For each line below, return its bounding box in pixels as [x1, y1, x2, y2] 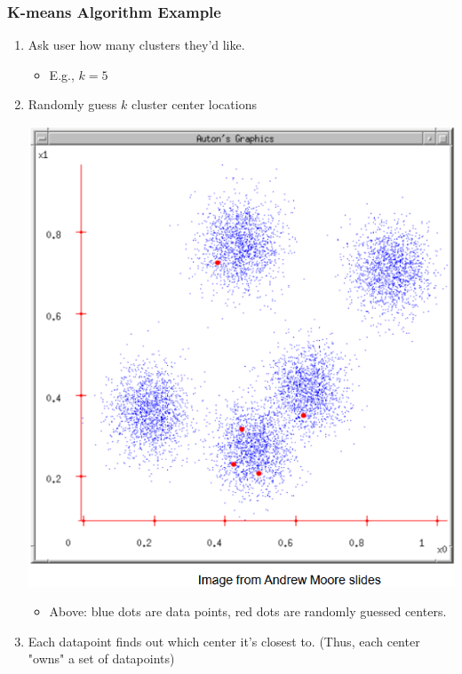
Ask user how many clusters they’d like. [28, 36, 245, 54]
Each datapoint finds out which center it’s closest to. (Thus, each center [28, 631, 420, 650]
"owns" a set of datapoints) [28, 649, 175, 668]
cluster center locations [131, 95, 257, 114]
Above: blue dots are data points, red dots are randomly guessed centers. [49, 602, 447, 621]
